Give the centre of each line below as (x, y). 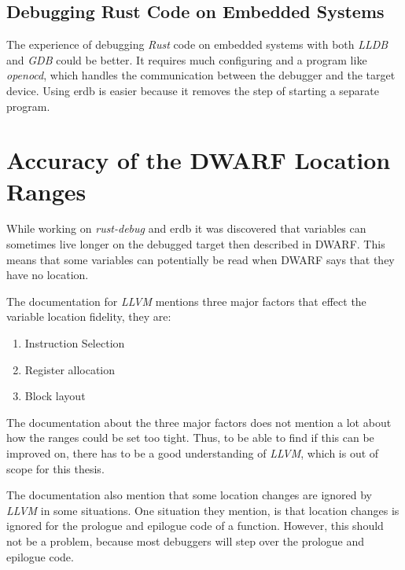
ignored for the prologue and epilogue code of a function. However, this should (195, 526)
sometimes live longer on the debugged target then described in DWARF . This (196, 244)
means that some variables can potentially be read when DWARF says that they (201, 259)
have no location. (48, 275)
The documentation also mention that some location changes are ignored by (190, 495)
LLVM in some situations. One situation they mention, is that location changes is (203, 510)
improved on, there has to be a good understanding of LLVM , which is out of (193, 453)
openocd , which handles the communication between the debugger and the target (201, 75)
